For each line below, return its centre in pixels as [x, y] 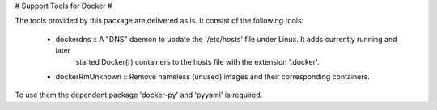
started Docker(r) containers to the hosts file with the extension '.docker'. [197, 61]
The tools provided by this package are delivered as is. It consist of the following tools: [159, 21]
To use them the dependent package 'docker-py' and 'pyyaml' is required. [139, 95]
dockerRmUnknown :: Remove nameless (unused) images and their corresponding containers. [212, 76]
